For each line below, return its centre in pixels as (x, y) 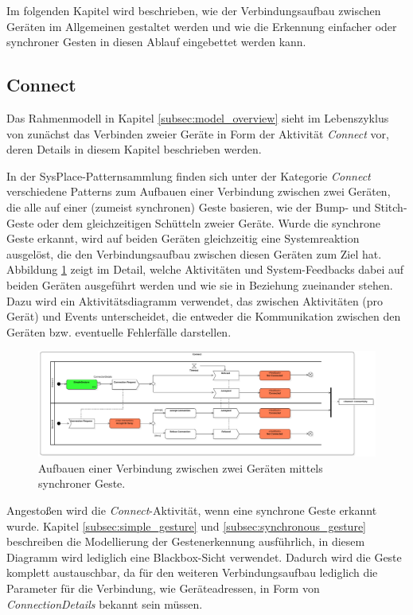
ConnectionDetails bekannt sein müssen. (105, 603)
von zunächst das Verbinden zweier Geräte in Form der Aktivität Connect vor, (198, 133)
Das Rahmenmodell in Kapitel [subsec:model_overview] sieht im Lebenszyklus (198, 117)
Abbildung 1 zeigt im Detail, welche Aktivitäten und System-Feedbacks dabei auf (205, 269)
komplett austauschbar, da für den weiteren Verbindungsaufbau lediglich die (192, 572)
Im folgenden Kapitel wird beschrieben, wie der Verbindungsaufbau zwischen (194, 10)
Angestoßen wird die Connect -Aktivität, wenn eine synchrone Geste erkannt (192, 510)
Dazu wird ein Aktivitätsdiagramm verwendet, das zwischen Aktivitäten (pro (195, 300)
